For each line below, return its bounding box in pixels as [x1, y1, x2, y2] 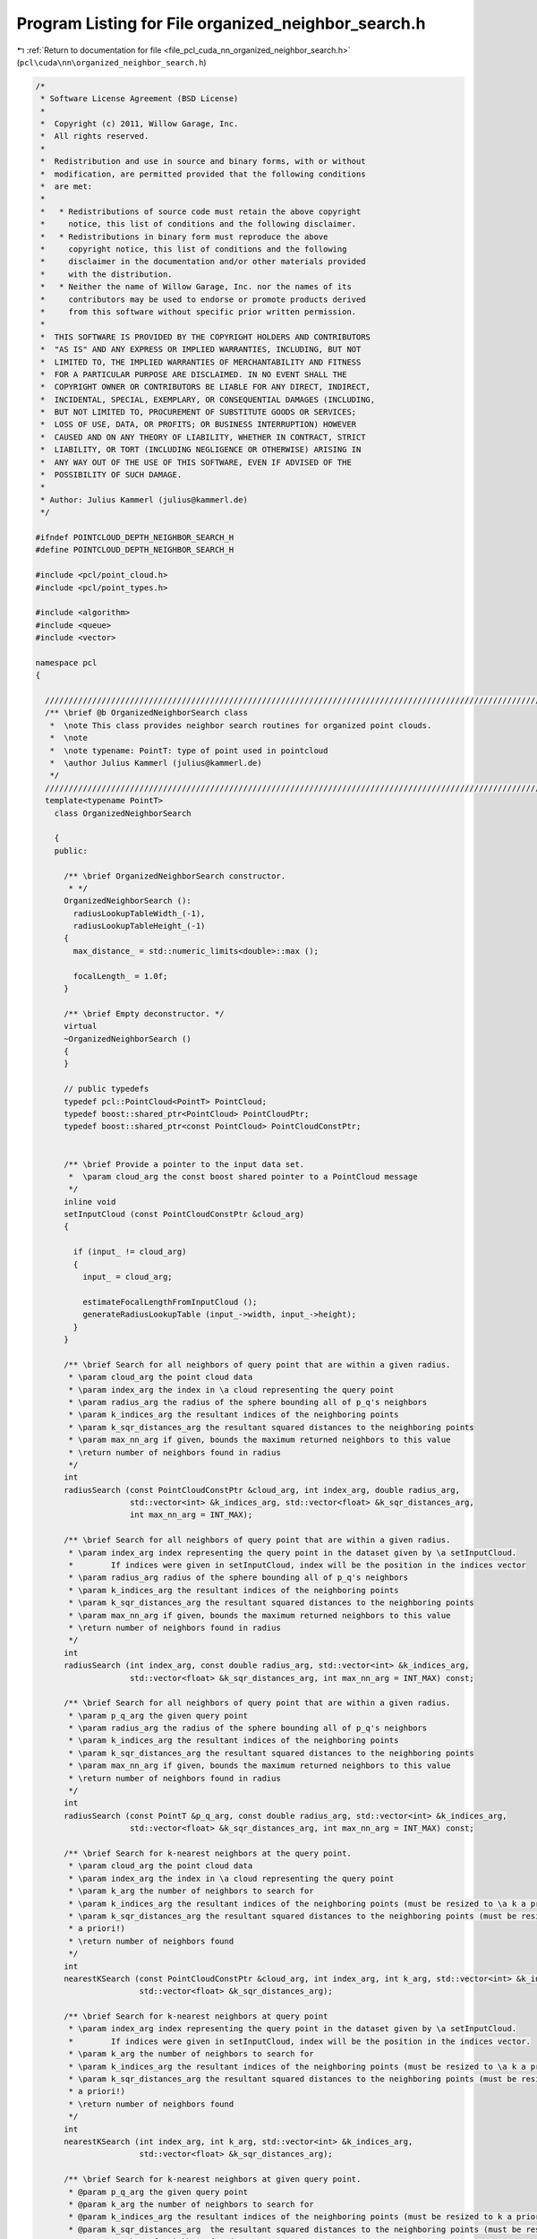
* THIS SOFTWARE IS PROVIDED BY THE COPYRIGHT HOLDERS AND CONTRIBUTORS [40, 331, 371, 342]
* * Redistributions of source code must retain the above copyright [40, 206, 362, 217]
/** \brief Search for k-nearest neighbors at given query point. [64, 2175, 362, 2184]
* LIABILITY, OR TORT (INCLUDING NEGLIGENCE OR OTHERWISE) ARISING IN [40, 444, 362, 455]
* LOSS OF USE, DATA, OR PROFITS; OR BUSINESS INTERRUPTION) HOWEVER [40, 419, 357, 430]
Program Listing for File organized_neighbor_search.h [16, 13, 426, 33]
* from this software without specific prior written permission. [40, 306, 357, 317]
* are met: [40, 182, 93, 192]
